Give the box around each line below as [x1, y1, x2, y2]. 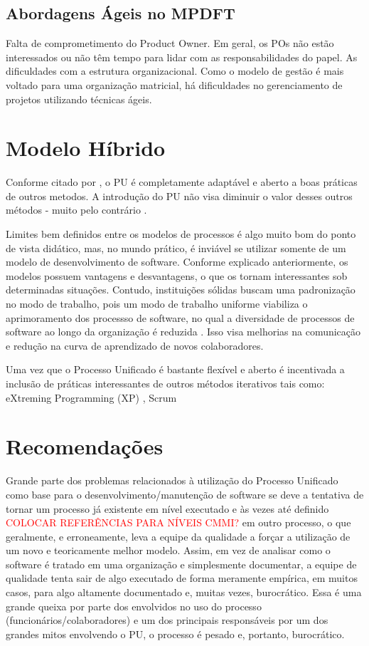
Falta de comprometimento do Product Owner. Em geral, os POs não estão [6, 36, 334, 51]
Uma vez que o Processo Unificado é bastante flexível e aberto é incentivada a [6, 362, 345, 377]
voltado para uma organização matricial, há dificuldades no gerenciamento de [6, 77, 343, 92]
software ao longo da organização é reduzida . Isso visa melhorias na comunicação [6, 324, 361, 339]
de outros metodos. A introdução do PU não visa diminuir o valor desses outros [6, 188, 353, 203]
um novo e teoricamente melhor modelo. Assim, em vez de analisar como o [6, 543, 331, 558]
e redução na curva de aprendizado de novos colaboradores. [6, 338, 264, 353]
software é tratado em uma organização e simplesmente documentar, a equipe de [6, 556, 357, 571]
